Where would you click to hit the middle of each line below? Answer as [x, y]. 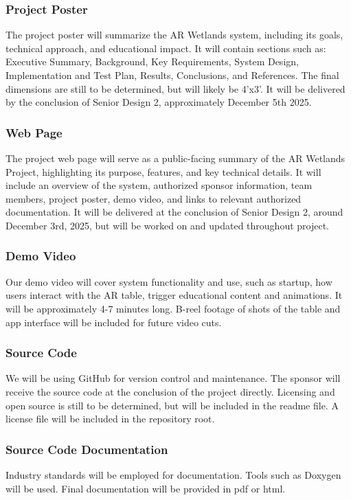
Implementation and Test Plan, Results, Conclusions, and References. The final [172, 75]
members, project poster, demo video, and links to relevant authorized [154, 198]
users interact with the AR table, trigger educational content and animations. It [174, 295]
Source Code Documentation [87, 449]
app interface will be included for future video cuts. [114, 322]
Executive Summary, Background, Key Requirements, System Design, [152, 61]
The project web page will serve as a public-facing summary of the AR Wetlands [175, 158]
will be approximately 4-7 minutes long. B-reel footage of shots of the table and [173, 308]
